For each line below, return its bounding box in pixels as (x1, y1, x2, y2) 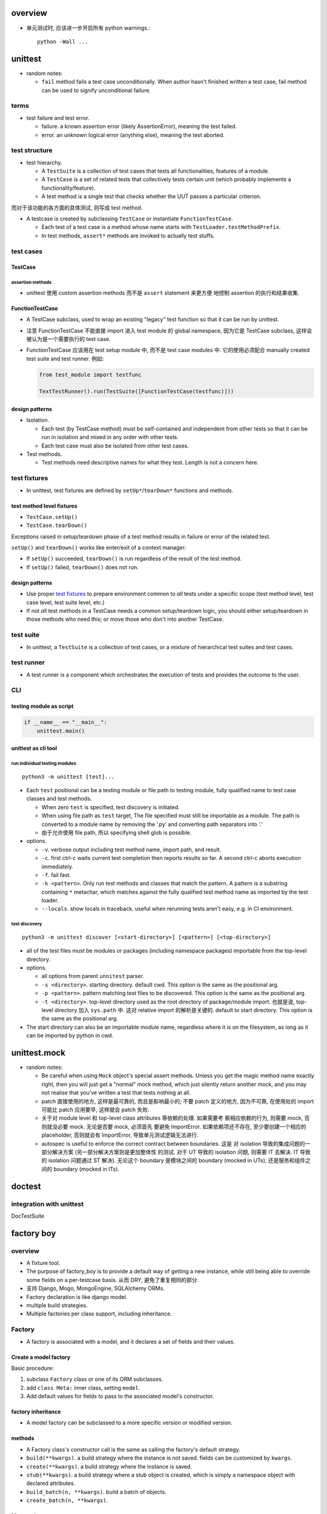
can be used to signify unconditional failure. (41, 87, 151, 94)
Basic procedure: (11, 1364, 54, 1372)
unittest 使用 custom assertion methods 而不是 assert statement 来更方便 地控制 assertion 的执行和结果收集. (26, 289, 300, 296)
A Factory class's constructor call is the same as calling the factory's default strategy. (26, 1446, 240, 1453)
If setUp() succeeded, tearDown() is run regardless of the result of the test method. (26, 555, 242, 563)
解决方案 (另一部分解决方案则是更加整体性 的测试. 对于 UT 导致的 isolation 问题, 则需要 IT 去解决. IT (51, 1148, 299, 1155)
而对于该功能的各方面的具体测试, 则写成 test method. (11, 203, 143, 211)
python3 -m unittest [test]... (22, 773, 115, 780)
